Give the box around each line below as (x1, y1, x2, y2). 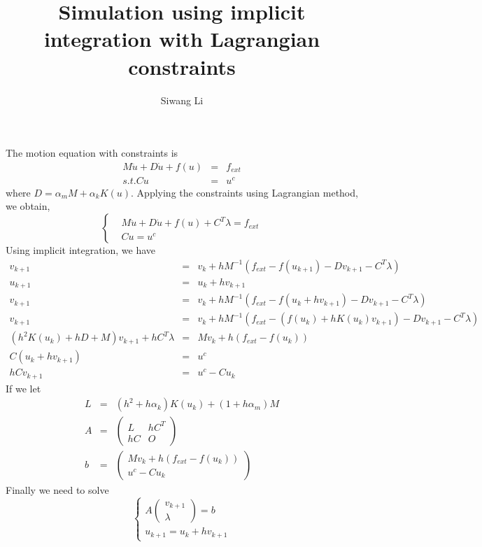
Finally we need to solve (6, 482, 109, 497)
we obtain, (6, 199, 50, 213)
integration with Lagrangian (43, 24, 320, 53)
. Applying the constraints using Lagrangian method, (131, 185, 358, 199)
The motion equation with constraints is (6, 145, 178, 160)
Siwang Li (160, 92, 204, 107)
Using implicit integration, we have (6, 243, 156, 257)
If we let (6, 381, 41, 395)
